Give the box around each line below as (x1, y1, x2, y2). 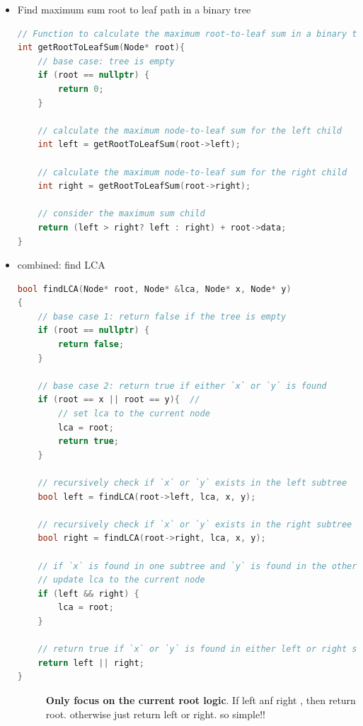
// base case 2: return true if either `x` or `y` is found (38, 380, 327, 391)
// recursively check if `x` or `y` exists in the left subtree (38, 478, 347, 488)
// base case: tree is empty (38, 56, 175, 66)
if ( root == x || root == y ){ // (38, 394, 200, 405)
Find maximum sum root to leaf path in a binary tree (17, 2, 251, 16)
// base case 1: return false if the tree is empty (38, 311, 287, 322)
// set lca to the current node (58, 409, 210, 419)
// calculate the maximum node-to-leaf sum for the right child (38, 167, 347, 177)
